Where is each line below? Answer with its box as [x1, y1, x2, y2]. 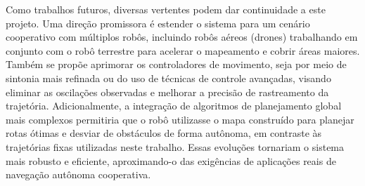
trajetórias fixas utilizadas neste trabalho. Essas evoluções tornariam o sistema [6, 139, 345, 154]
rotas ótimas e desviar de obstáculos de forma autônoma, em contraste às [6, 126, 322, 140]
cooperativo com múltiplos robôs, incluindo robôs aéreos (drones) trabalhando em [6, 29, 358, 44]
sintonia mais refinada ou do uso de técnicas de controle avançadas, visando [6, 70, 331, 85]
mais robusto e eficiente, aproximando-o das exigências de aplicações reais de [6, 153, 336, 168]
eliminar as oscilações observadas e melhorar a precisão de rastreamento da [6, 84, 329, 99]
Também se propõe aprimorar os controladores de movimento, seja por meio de [6, 57, 347, 72]
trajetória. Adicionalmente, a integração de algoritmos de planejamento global [6, 98, 342, 113]
